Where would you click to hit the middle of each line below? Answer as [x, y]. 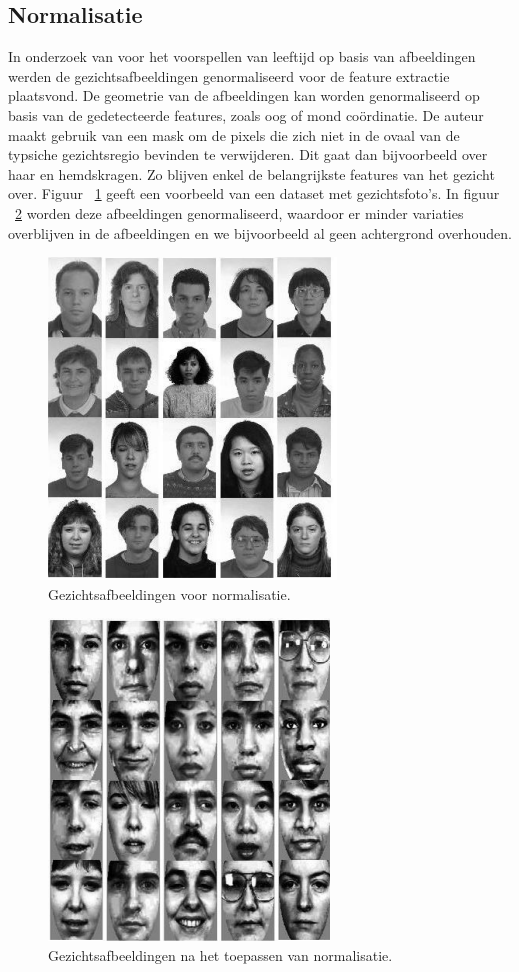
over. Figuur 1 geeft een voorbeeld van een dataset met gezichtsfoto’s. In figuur [254, 193]
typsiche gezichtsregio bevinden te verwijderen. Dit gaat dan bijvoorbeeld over [248, 154]
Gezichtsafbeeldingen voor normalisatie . [169, 593]
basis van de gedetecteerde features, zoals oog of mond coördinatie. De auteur [246, 114]
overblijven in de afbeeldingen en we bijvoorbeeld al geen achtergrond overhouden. [260, 232]
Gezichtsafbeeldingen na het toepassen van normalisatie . [220, 954]
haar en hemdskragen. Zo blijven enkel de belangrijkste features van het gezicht [251, 173]
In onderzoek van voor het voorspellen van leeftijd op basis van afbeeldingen [242, 56]
